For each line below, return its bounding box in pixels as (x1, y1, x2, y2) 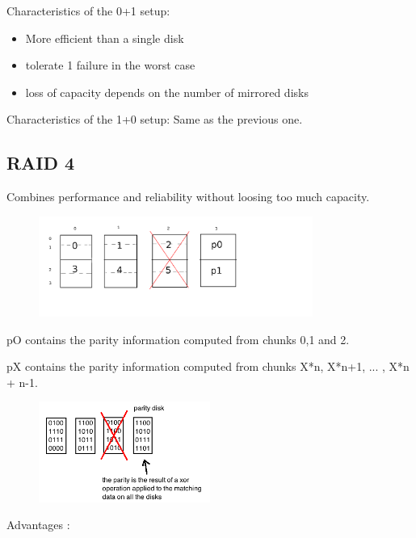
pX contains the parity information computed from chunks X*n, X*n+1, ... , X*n (6, 358, 410, 375)
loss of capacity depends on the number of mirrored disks (25, 83, 309, 100)
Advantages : (6, 516, 70, 533)
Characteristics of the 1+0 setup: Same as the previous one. (6, 111, 303, 128)
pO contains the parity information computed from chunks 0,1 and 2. (6, 330, 350, 347)
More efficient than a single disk (25, 29, 184, 46)
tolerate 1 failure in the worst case (25, 57, 195, 74)
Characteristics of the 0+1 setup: (6, 2, 170, 19)
